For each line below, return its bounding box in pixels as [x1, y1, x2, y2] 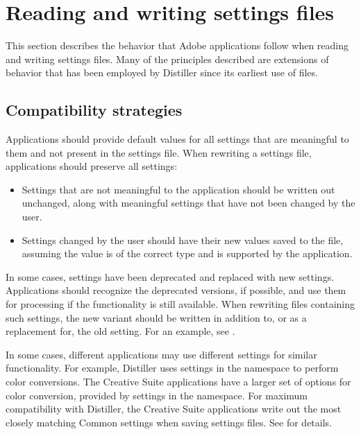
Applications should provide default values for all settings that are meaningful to [6, 132, 349, 146]
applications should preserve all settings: [6, 159, 178, 173]
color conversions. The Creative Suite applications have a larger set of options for [6, 374, 351, 389]
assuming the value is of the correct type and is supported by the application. [22, 246, 353, 261]
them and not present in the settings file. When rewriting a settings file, [6, 145, 312, 159]
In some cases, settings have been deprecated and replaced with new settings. [6, 269, 335, 284]
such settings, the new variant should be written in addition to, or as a [6, 310, 307, 324]
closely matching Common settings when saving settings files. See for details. [6, 415, 332, 429]
